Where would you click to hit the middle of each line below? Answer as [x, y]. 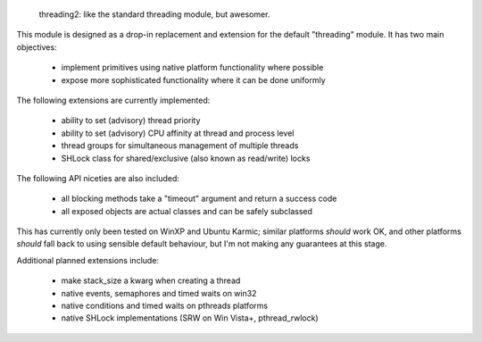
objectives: [37, 47]
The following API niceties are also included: [98, 178]
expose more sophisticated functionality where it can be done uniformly [193, 79]
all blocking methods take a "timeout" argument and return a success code [199, 199]
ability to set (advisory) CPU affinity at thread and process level [178, 133]
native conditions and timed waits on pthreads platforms [164, 306]
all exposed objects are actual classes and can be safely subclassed [187, 211]
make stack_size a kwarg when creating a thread [151, 280]
